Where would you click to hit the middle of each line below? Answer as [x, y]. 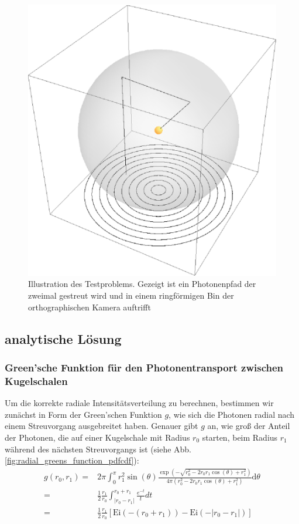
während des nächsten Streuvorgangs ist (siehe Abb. [98, 449]
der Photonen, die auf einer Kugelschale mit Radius [97, 437]
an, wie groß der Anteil [249, 426]
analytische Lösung [63, 338]
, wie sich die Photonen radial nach [232, 414]
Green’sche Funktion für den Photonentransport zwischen [144, 367]
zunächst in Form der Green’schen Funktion [83, 414]
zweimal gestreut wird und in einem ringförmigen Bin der [131, 295]
